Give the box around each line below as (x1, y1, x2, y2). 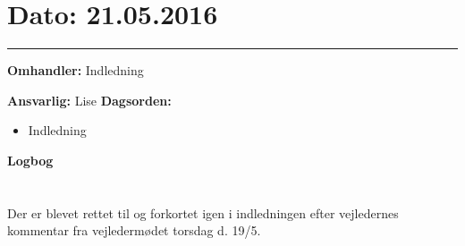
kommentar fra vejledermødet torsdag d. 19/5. (7, 221, 261, 240)
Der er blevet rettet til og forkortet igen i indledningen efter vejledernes (7, 203, 399, 222)
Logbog (7, 150, 54, 169)
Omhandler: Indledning (7, 61, 144, 80)
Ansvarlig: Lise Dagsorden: (7, 90, 172, 109)
